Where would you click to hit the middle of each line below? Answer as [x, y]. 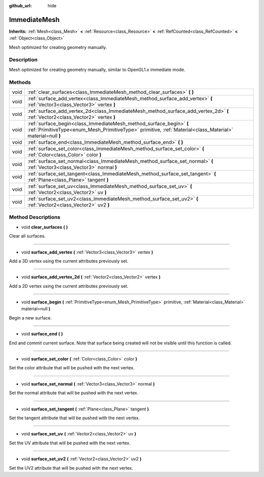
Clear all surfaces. [27, 236]
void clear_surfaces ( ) [44, 227]
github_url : [20, 6]
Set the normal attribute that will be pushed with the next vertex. [74, 393]
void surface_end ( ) [42, 334]
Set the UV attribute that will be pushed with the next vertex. [70, 443]
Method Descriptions [35, 217]
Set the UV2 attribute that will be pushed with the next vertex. [71, 468]
